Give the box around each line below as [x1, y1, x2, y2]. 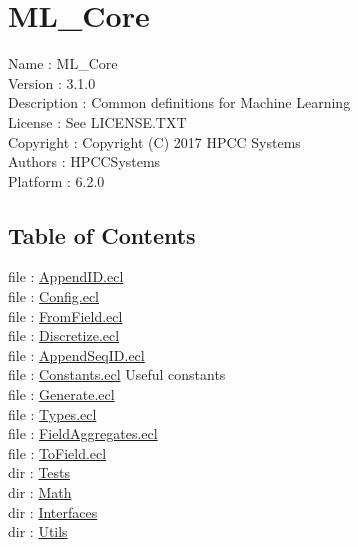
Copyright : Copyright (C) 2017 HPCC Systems [8, 131, 301, 152]
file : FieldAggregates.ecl [8, 423, 158, 444]
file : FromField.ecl [8, 305, 123, 326]
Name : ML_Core [8, 53, 118, 74]
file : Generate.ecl [8, 384, 115, 405]
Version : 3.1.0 [8, 72, 96, 93]
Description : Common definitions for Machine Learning [8, 92, 351, 113]
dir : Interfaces [8, 501, 98, 522]
